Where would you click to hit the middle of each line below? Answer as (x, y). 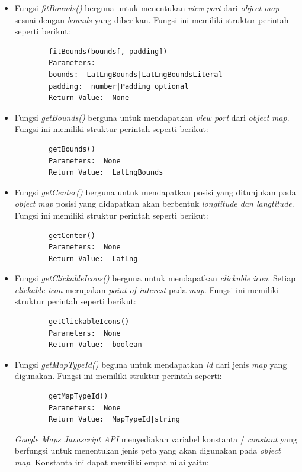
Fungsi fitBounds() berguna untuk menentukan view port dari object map (147, 8)
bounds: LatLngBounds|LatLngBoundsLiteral (136, 74)
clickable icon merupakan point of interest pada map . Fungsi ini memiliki (147, 289)
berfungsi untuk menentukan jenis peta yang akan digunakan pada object (147, 450)
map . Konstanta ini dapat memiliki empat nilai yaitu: (112, 462)
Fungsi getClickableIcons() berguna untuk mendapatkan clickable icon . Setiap (155, 278)
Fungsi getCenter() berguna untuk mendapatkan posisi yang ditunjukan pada (155, 192)
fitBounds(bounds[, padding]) (108, 51)
